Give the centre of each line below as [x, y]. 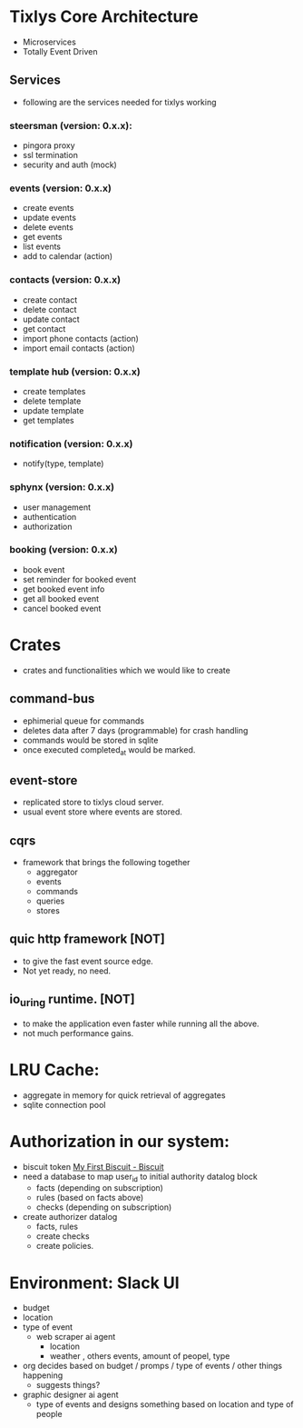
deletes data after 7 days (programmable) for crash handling [135, 730]
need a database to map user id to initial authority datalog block [140, 1177]
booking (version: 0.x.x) [64, 550]
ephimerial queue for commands [83, 721]
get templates [48, 420]
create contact [50, 300]
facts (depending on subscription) [99, 1188]
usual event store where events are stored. [103, 812]
